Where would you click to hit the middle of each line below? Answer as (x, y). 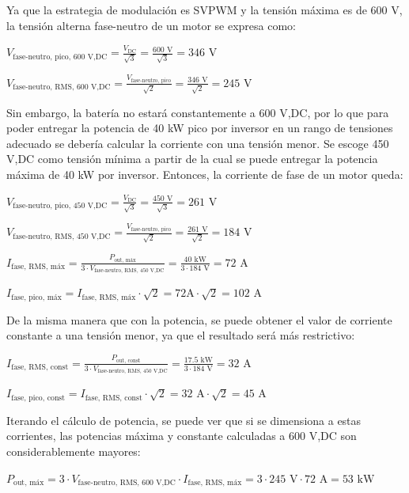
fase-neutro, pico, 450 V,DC (60, 205)
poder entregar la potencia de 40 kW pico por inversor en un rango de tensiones (200, 128)
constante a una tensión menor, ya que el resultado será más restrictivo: (181, 335)
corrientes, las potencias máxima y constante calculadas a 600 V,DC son (182, 436)
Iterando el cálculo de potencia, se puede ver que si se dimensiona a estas (184, 420)
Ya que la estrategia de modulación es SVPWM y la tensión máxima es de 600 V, (204, 9)
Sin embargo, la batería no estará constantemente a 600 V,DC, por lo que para (198, 112)
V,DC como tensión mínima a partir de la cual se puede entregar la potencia (192, 159)
